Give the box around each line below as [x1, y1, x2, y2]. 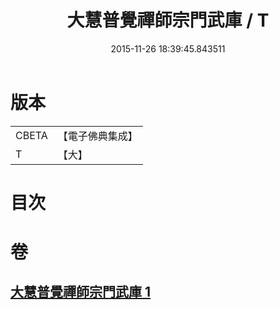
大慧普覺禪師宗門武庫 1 [10, 284, 152, 301]
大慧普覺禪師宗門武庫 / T [66, 9, 270, 32]
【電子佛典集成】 [57, 129, 138, 143]
